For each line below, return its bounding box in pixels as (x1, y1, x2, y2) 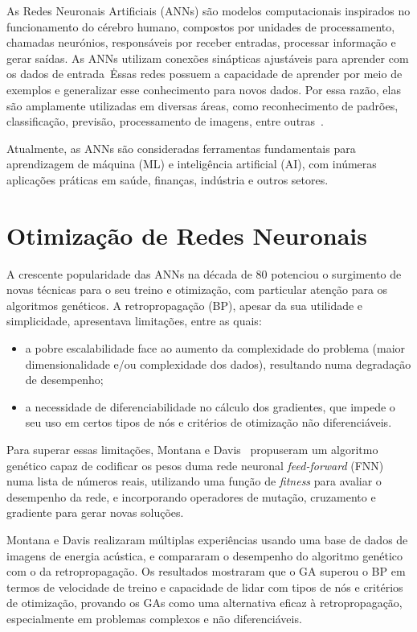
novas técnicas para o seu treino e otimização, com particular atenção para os (6, 281, 388, 298)
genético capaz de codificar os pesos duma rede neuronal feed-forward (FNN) (6, 456, 384, 473)
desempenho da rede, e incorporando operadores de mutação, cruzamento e (6, 488, 376, 505)
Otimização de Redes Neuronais (6, 218, 367, 251)
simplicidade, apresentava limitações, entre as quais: (6, 312, 262, 329)
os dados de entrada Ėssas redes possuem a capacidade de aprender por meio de (6, 65, 403, 82)
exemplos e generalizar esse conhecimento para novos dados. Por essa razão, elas (6, 81, 401, 97)
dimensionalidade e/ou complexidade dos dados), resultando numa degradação (25, 355, 411, 372)
